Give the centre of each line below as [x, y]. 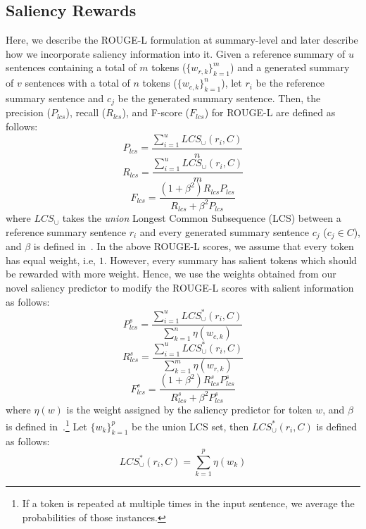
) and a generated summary [290, 67]
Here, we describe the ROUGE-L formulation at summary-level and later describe [182, 40]
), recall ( [86, 112]
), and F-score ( [156, 112]
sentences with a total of [77, 83]
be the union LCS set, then [190, 426]
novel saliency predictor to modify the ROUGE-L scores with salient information [180, 287]
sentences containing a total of [71, 67]
